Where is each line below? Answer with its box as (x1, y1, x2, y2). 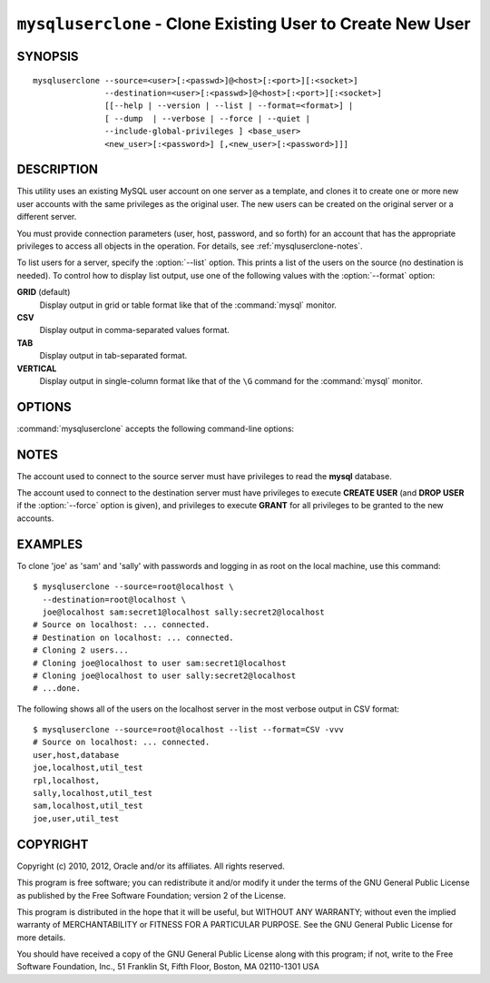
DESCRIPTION (16, 162, 99, 177)
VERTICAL (16, 363, 57, 374)
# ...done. (33, 683, 82, 693)
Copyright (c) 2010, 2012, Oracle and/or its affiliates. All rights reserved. (16, 860, 285, 871)
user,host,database (33, 750, 120, 760)
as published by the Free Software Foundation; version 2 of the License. (16, 890, 286, 900)
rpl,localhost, (33, 775, 101, 785)
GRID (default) (16, 287, 71, 298)
